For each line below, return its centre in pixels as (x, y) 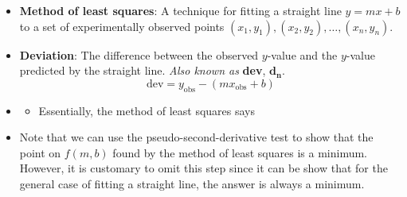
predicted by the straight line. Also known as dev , (143, 70)
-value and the (302, 54)
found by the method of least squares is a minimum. (240, 152)
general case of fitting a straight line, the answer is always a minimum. (192, 183)
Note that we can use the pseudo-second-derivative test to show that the (196, 137)
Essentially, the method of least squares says (147, 110)
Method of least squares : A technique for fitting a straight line (180, 10)
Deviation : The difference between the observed (139, 54)
